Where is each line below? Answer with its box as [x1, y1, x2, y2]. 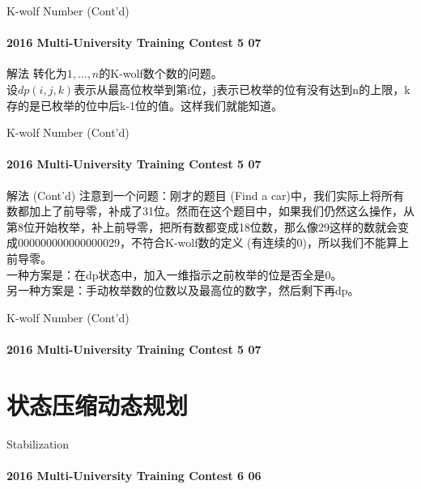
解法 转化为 [6, 65, 67, 82]
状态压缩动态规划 [6, 388, 189, 421]
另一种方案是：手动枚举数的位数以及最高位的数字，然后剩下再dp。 [6, 282, 359, 299]
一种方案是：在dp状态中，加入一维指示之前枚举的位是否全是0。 [6, 266, 342, 283]
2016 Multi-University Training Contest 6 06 [6, 466, 262, 483]
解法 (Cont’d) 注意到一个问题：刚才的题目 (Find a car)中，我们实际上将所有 [6, 186, 405, 203]
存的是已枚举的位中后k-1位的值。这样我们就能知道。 [6, 96, 283, 113]
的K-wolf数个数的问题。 [99, 65, 223, 82]
